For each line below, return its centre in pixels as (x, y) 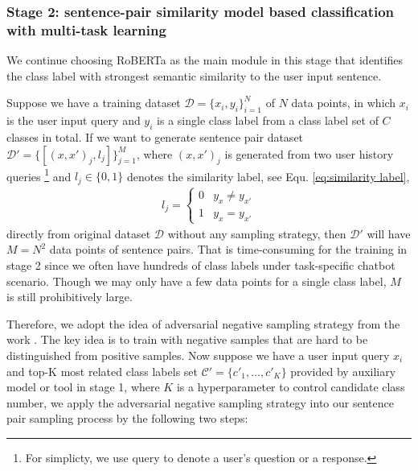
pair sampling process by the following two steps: (127, 418)
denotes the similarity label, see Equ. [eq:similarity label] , (268, 176)
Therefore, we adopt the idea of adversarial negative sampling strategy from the (203, 323)
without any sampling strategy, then (257, 233)
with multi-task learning (86, 29)
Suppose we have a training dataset (94, 103)
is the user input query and (74, 120)
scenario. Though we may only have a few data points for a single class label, (197, 281)
